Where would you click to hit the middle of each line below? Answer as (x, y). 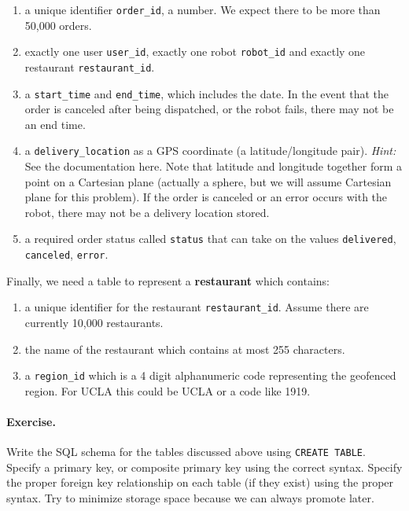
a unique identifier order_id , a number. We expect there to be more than (203, 9)
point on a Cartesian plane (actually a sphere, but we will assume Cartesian (208, 181)
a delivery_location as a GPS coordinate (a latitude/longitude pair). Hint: (210, 151)
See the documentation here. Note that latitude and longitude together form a (214, 166)
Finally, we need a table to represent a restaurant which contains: (168, 280)
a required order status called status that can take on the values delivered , (210, 239)
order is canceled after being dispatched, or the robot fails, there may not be (209, 109)
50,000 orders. (58, 25)
